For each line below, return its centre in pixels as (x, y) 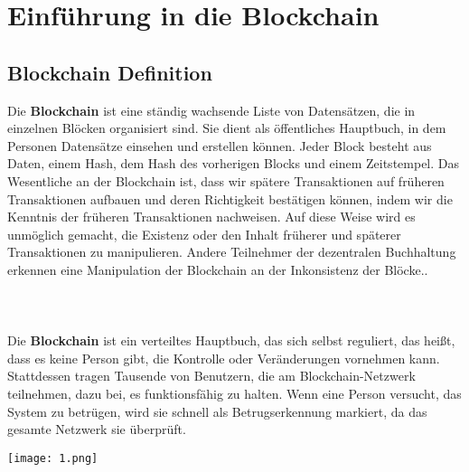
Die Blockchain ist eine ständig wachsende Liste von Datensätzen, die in (211, 110)
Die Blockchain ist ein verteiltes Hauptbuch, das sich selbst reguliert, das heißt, (231, 340)
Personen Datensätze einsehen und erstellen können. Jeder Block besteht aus (220, 145)
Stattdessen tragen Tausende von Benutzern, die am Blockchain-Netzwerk (211, 376)
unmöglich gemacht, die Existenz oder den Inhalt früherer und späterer (204, 234)
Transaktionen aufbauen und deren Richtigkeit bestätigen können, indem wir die (230, 198)
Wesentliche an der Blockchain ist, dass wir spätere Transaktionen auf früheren (226, 180)
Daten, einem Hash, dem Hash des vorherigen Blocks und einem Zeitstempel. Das (234, 163)
